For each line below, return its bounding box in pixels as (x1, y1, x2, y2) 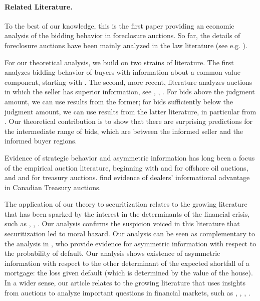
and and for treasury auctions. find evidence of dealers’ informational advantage (5, 172, 250, 183)
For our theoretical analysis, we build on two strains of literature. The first (5, 57, 234, 67)
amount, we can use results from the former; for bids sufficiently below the (5, 96, 233, 106)
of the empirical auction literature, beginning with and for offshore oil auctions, (5, 162, 248, 173)
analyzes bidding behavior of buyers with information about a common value (5, 67, 240, 77)
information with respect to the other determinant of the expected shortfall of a (5, 257, 249, 268)
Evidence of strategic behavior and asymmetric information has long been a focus (5, 152, 255, 163)
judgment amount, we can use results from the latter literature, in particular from (5, 106, 256, 116)
